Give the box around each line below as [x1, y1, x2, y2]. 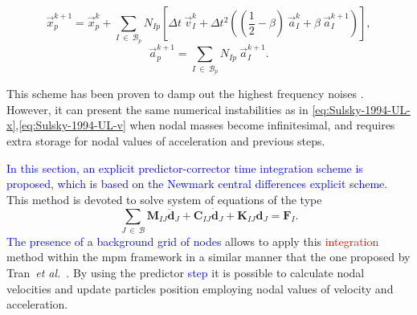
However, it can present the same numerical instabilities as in [6, 100, 309, 117]
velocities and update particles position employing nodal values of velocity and [6, 280, 394, 297]
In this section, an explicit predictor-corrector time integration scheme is [6, 159, 363, 176]
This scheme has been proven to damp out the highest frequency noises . [6, 85, 364, 102]
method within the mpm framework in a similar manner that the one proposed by [6, 248, 411, 265]
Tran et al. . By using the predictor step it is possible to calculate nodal [6, 264, 365, 281]
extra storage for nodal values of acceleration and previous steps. [6, 132, 325, 149]
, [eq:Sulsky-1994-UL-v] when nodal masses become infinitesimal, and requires [15, 117, 395, 133]
